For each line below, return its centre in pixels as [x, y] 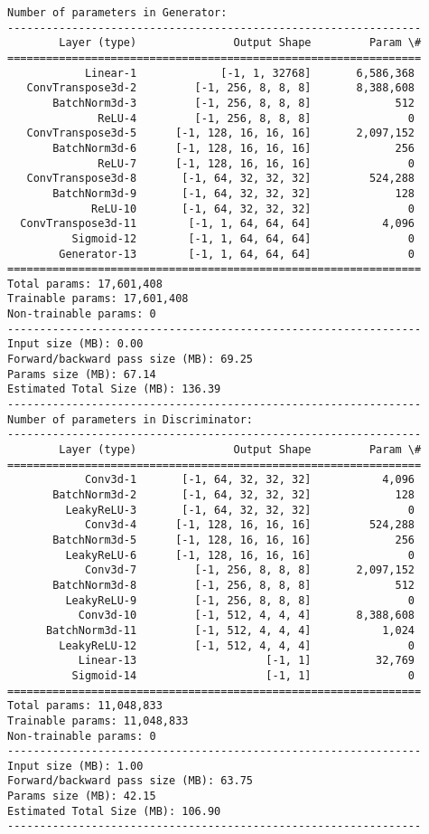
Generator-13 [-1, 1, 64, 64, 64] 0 [237, 254]
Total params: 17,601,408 [85, 284]
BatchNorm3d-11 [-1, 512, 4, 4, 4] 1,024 [230, 630]
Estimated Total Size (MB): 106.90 [114, 811]
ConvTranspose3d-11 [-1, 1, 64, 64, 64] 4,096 [218, 224]
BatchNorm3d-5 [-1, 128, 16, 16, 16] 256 [234, 540]
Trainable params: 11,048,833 [98, 720]
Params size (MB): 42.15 [82, 796]
